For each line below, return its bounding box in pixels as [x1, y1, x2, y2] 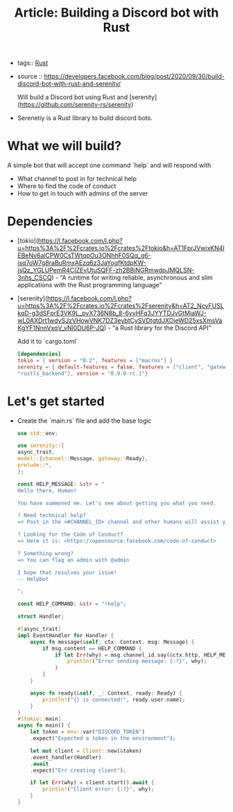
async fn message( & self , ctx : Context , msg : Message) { [30, 638, 195, 645]
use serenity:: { [17, 442, 64, 449]
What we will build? [7, 138, 122, 154]
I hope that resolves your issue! [17, 569, 117, 576]
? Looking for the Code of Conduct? [17, 531, 123, 539]
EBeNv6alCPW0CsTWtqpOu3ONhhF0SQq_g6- [17, 251, 151, 260]
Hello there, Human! [17, 487, 77, 494]
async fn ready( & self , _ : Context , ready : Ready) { [30, 689, 182, 697]
